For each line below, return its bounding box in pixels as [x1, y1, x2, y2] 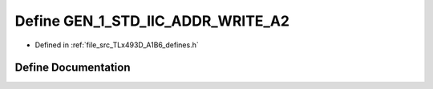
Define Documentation [14, 61, 131, 75]
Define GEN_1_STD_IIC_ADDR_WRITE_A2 [14, 12, 290, 30]
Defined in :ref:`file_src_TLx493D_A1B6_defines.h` [34, 40, 200, 50]
